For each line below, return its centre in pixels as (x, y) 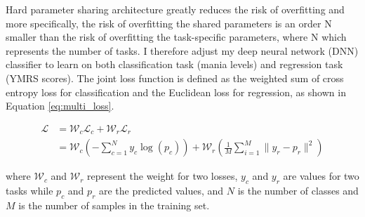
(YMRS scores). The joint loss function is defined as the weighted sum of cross (175, 78)
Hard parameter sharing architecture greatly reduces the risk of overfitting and (175, 9)
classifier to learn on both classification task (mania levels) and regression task (174, 64)
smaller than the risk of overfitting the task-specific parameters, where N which (176, 37)
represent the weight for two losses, (162, 176)
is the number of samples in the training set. (114, 205)
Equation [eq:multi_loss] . (60, 106)
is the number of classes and (298, 191)
